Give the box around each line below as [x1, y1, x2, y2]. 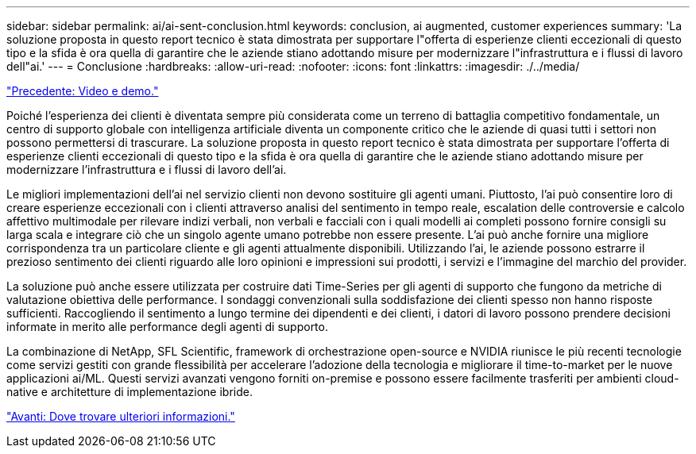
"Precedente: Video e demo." [6, 84, 159, 98]
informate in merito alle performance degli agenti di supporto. [6, 320, 328, 333]
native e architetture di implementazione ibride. [6, 385, 253, 398]
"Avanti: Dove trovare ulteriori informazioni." [6, 410, 235, 423]
